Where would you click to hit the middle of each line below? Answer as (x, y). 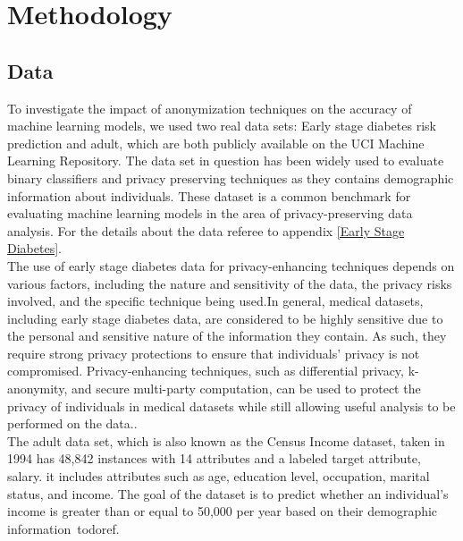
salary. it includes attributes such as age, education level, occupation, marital (219, 476)
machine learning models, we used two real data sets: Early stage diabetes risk (222, 126)
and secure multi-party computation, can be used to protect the (246, 389)
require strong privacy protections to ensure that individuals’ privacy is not (214, 353)
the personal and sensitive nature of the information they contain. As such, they (227, 336)
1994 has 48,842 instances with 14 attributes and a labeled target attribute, (214, 458)
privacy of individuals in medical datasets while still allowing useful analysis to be (231, 406)
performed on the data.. (72, 423)
